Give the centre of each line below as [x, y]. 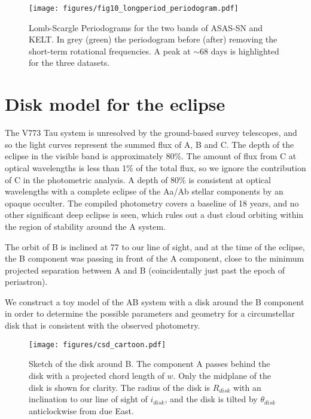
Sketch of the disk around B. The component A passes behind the [150, 364]
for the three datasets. [69, 63]
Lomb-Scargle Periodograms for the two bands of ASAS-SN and [146, 27]
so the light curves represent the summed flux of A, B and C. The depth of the [150, 144]
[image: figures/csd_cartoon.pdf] [97, 344]
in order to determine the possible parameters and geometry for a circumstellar [150, 313]
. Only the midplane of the [222, 375]
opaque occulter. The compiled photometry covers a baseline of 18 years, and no [152, 203]
